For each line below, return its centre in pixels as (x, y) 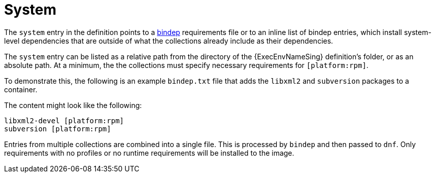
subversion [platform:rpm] (58, 129)
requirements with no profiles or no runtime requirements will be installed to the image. (149, 153)
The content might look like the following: (73, 105)
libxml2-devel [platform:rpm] (64, 120)
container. (21, 89)
